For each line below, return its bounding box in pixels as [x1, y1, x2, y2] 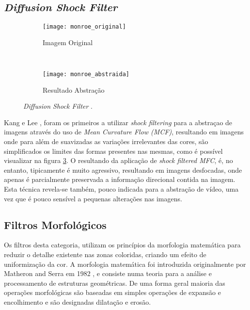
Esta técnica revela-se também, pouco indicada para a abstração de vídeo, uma [4, 184, 239, 194]
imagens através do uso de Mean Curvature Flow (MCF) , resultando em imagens [4, 127, 244, 137]
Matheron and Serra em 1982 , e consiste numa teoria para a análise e [4, 268, 212, 278]
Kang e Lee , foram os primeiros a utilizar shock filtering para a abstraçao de [4, 117, 233, 127]
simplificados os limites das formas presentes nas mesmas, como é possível [4, 146, 223, 156]
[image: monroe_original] [43, 23, 126, 31]
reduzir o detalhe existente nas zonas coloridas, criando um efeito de [4, 249, 206, 260]
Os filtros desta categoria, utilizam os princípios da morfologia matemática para [4, 240, 241, 250]
